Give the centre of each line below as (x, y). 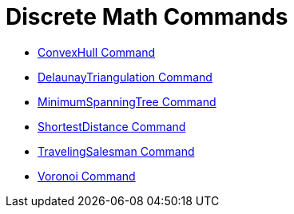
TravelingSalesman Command (116, 151)
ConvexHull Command (97, 52)
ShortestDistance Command (112, 126)
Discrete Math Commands (147, 17)
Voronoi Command (87, 176)
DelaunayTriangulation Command (125, 77)
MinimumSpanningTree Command (127, 101)
